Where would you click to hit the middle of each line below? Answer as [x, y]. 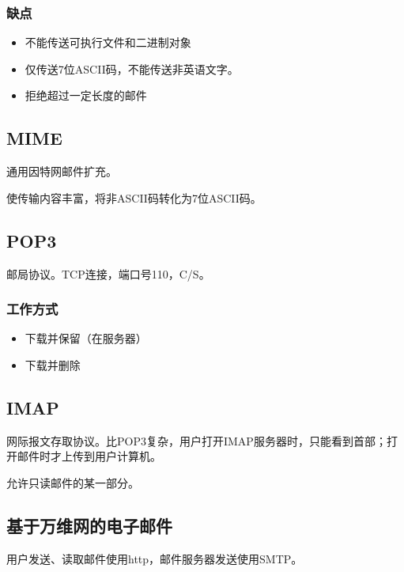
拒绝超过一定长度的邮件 [86, 95]
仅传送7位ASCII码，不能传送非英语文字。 [132, 68]
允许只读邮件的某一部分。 [73, 482]
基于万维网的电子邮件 [89, 525]
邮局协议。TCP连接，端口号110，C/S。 [108, 273]
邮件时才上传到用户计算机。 [89, 456]
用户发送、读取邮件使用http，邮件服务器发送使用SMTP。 [155, 558]
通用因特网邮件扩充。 [62, 171]
